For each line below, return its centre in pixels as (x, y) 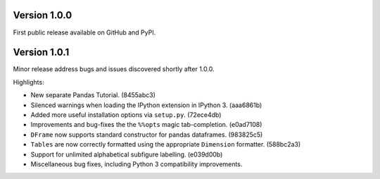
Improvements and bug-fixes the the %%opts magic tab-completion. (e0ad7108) (146, 125)
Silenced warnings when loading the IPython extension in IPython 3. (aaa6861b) (146, 105)
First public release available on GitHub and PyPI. (84, 32)
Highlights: (29, 82)
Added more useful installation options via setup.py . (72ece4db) (126, 115)
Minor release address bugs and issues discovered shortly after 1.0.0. (114, 69)
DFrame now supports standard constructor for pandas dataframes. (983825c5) (147, 135)
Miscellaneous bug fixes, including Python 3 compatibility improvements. (137, 164)
